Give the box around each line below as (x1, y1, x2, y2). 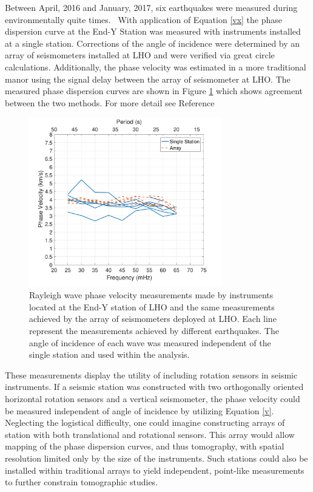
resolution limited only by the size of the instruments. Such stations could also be (5, 451, 308, 464)
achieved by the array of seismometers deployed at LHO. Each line (29, 312, 277, 325)
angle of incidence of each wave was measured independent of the (29, 336, 271, 349)
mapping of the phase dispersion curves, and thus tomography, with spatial (5, 440, 284, 453)
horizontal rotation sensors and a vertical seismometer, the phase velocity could (5, 392, 300, 405)
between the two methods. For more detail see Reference (5, 96, 215, 109)
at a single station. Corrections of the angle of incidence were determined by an (5, 36, 300, 49)
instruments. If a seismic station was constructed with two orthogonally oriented (5, 380, 304, 393)
